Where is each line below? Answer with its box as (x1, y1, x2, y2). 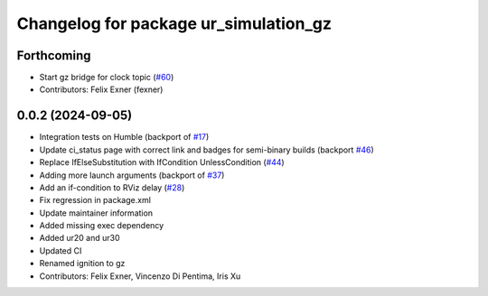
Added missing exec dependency (39, 220, 164, 231)
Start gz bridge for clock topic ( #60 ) (39, 72, 174, 83)
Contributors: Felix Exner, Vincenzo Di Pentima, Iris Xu (39, 271, 241, 282)
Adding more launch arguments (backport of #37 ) (39, 170, 225, 180)
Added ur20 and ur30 (39, 233, 121, 244)
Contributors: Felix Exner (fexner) (39, 84, 164, 95)
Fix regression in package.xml (39, 195, 151, 206)
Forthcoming (16, 48, 91, 63)
